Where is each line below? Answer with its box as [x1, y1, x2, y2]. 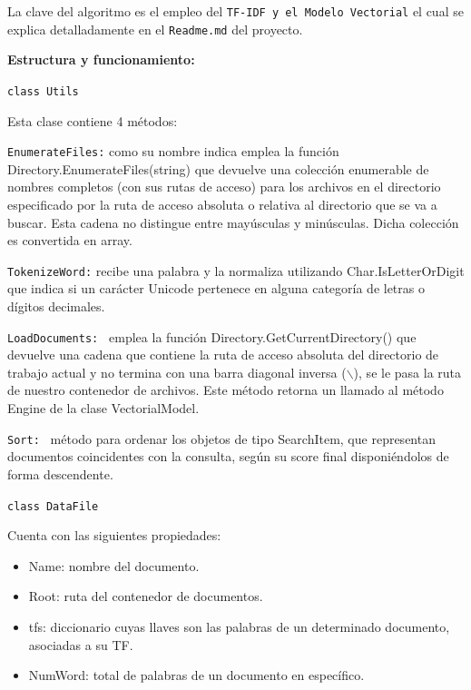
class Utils [7, 84, 79, 98]
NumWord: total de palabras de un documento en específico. [28, 665, 365, 685]
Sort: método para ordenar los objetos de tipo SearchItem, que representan [7, 429, 436, 448]
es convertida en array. [7, 231, 132, 250]
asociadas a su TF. [28, 635, 133, 654]
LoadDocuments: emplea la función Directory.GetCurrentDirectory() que [7, 327, 417, 346]
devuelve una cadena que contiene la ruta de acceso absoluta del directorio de [7, 345, 439, 364]
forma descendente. [7, 464, 113, 483]
